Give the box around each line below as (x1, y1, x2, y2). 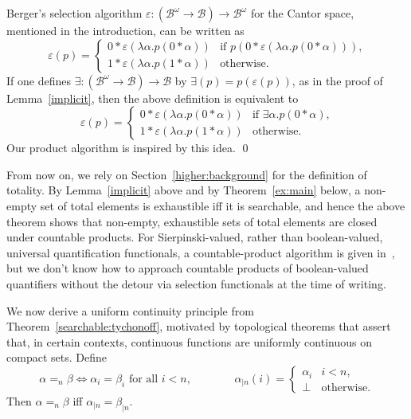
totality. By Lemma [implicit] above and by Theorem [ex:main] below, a (6, 182, 361, 198)
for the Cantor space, (250, 5, 354, 21)
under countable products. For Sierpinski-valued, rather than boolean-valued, (6, 229, 383, 245)
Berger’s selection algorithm (6, 5, 143, 21)
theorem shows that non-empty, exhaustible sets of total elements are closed (6, 213, 378, 229)
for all (128, 373, 159, 385)
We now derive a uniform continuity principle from (6, 302, 254, 319)
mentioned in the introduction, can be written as (6, 22, 245, 38)
